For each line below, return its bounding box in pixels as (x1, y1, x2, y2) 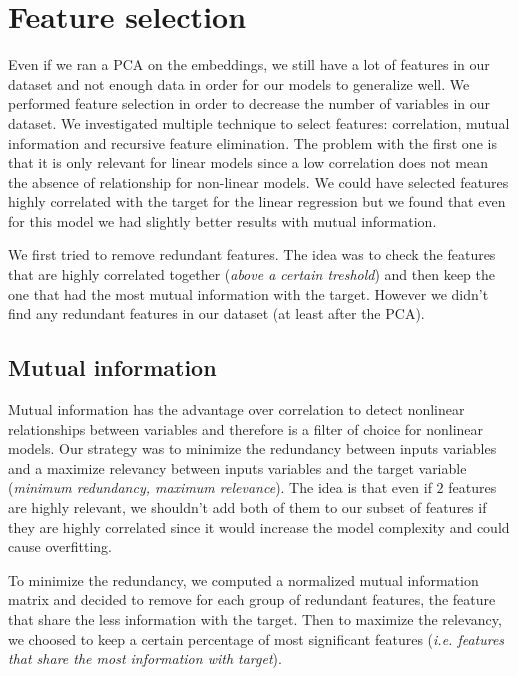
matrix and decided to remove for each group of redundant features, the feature (8, 589, 496, 610)
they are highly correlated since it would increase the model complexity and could (8, 516, 510, 537)
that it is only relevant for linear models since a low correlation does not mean (8, 152, 488, 173)
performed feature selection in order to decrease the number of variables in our (8, 93, 491, 114)
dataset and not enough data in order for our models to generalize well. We (8, 73, 470, 94)
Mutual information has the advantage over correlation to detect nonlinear (8, 399, 465, 420)
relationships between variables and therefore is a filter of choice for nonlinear (8, 418, 484, 439)
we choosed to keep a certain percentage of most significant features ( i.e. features (8, 628, 505, 649)
